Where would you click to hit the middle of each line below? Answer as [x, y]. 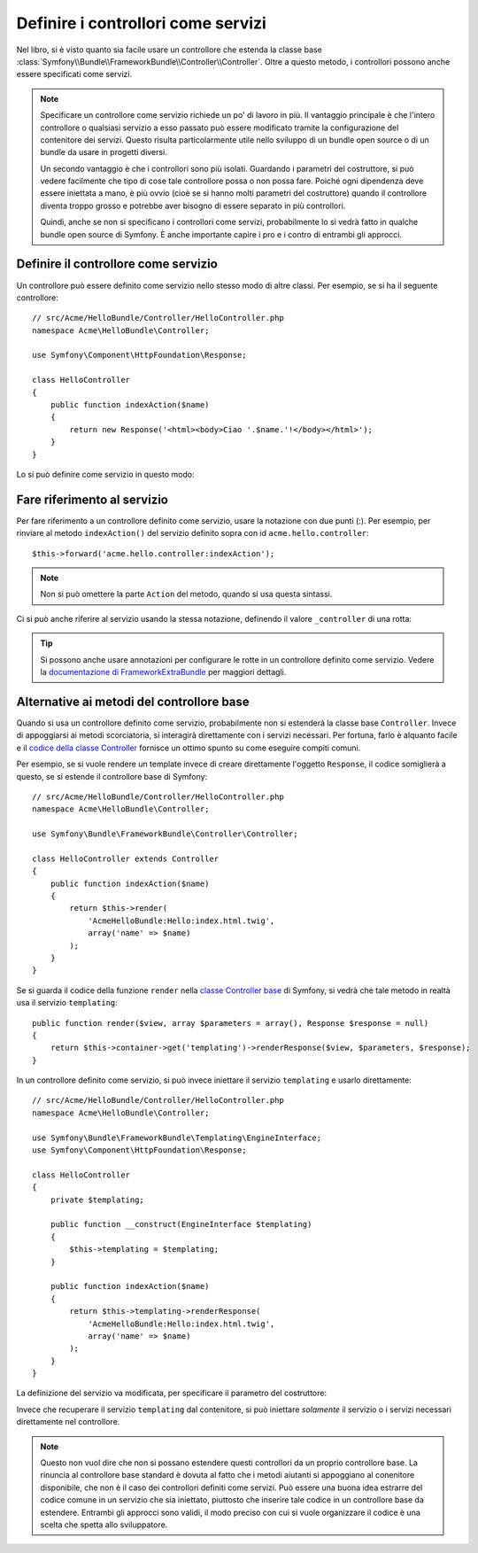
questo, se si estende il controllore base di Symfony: [112, 776]
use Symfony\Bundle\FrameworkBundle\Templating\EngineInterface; [177, 1138]
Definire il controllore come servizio [117, 264]
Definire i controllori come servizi [142, 23]
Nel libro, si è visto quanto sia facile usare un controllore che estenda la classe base [169, 50]
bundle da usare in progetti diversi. [104, 152]
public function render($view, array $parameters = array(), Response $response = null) [231, 1023]
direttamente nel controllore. [68, 1422]
